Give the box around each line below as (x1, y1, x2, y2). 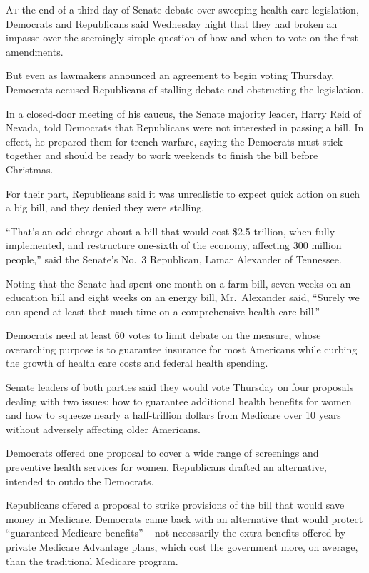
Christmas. (6, 161, 54, 176)
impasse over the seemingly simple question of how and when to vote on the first (6, 30, 358, 45)
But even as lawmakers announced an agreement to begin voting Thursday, (6, 68, 335, 83)
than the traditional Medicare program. (6, 553, 178, 568)
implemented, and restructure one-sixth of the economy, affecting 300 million (6, 238, 342, 253)
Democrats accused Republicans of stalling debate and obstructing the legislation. (6, 81, 364, 96)
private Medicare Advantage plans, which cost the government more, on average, (6, 539, 358, 554)
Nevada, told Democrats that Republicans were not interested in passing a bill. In (6, 120, 364, 135)
